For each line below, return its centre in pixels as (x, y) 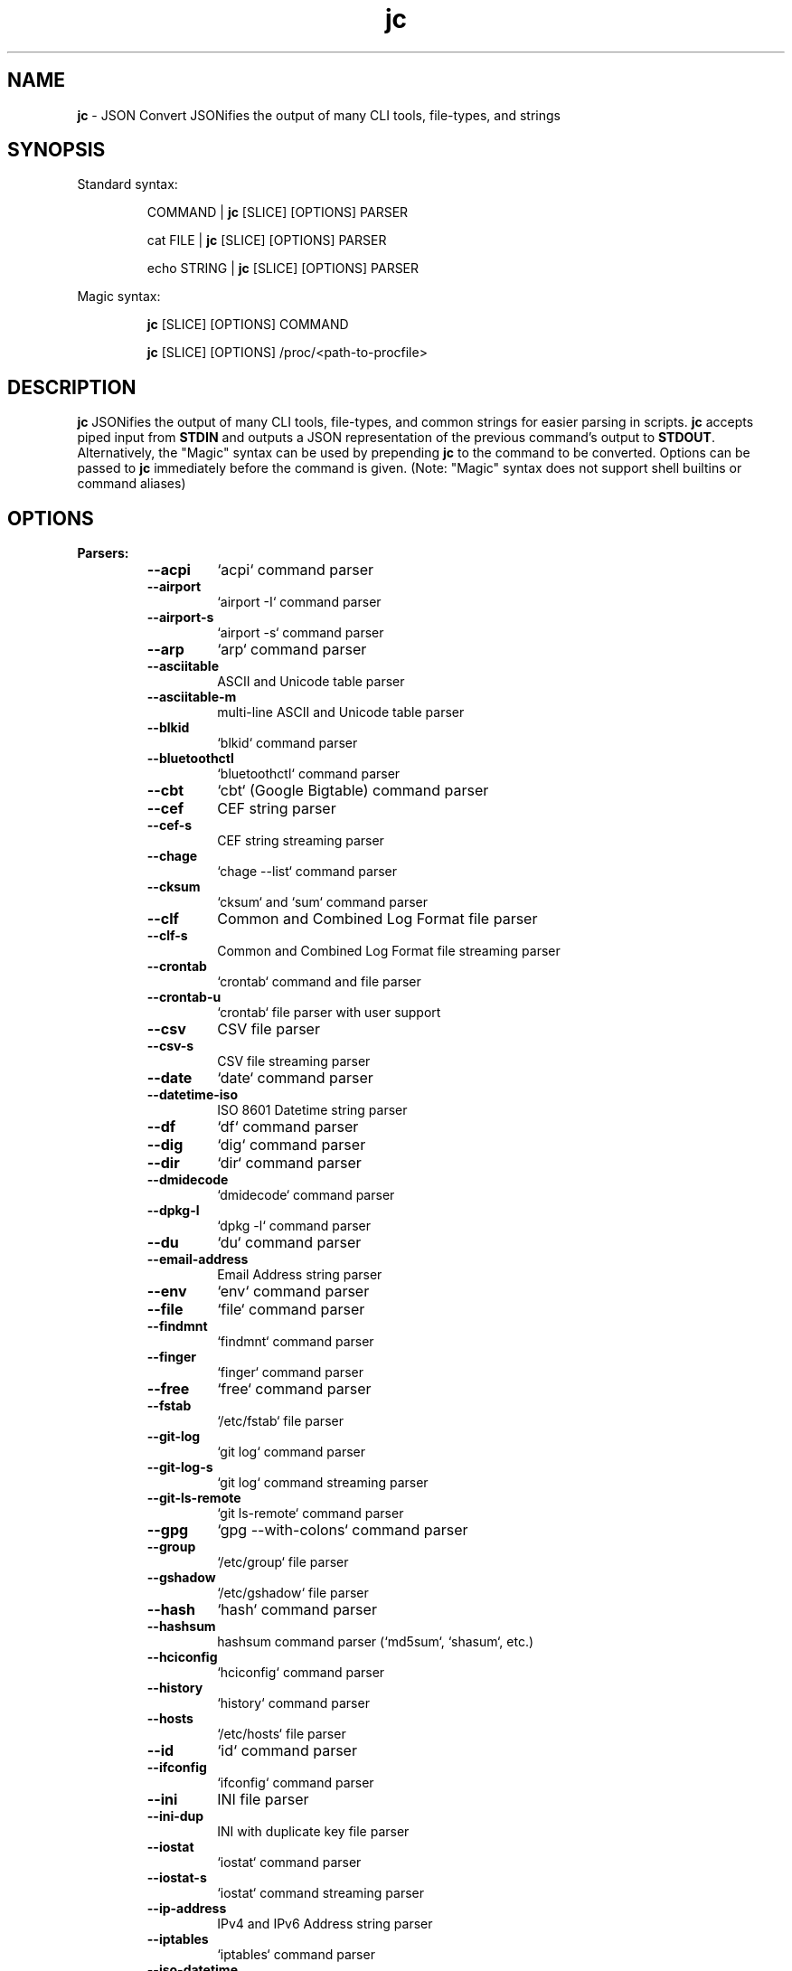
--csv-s (170, 1046)
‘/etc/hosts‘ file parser (282, 1734)
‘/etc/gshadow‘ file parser (293, 1593)
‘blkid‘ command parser (288, 743)
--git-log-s (180, 1467)
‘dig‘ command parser (292, 1145)
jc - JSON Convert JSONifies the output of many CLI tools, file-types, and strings (319, 115)
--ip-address (187, 1909)
